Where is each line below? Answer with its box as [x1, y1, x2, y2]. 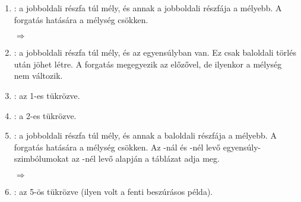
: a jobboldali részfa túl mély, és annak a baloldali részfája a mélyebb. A [14, 129, 277, 142]
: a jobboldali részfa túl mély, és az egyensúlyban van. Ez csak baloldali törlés [14, 46, 296, 59]
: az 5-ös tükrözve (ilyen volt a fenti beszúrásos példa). [14, 185, 213, 197]
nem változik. [14, 69, 63, 82]
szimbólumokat [14, 152, 69, 165]
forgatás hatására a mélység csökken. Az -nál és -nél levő [14, 140, 221, 153]
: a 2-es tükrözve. [14, 109, 77, 121]
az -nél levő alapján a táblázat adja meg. [71, 152, 220, 165]
